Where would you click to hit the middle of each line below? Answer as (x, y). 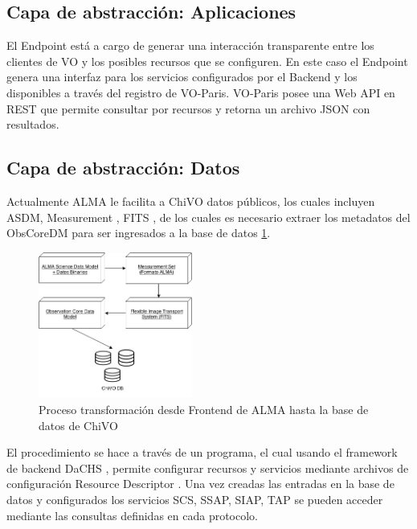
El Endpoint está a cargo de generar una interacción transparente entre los (190, 45)
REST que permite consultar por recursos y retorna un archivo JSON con (188, 108)
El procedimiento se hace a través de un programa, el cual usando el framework (202, 452)
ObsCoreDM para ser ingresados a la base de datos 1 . (139, 233)
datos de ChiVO (78, 425)
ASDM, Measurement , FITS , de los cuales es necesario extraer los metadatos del (208, 217)
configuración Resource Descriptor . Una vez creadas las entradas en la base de (200, 484)
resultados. (33, 124)
